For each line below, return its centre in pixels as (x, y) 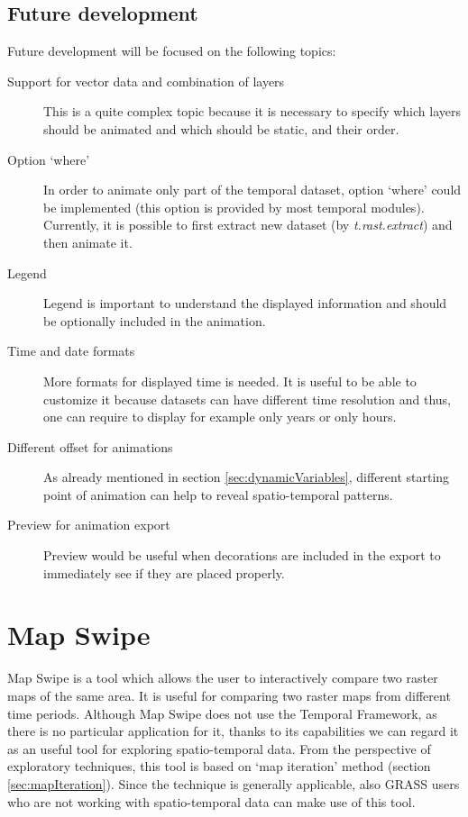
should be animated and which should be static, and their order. (221, 128)
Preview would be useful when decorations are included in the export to (242, 555)
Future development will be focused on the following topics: (172, 51)
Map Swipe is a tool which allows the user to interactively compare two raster (223, 678)
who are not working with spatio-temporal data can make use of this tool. (211, 801)
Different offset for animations (90, 446)
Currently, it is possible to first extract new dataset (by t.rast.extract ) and (248, 225)
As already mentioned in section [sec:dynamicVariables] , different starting (247, 477)
